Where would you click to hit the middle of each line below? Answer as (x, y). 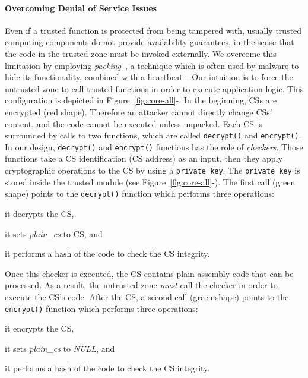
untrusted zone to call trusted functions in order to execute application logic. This (154, 88)
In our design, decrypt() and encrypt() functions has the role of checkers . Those (154, 147)
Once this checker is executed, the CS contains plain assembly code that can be (149, 273)
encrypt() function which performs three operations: (101, 308)
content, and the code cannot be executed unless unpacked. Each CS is (134, 123)
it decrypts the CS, (39, 213)
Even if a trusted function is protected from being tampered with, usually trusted (153, 30)
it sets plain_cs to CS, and (54, 233)
